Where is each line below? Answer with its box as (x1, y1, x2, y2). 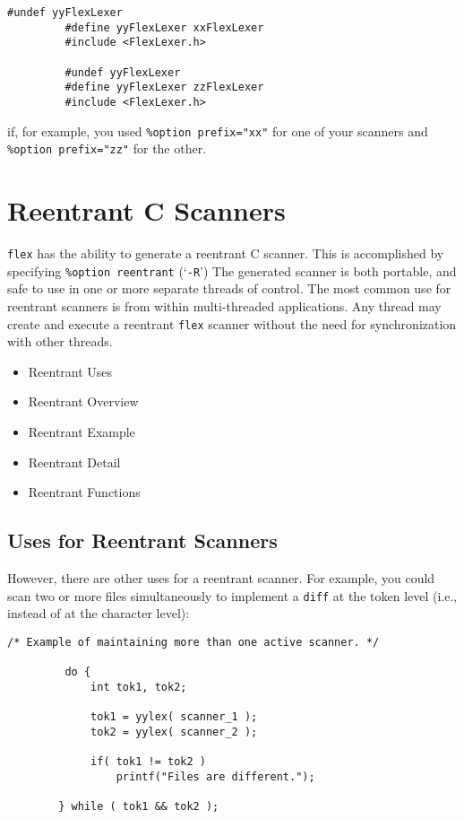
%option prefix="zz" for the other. (7, 139, 207, 158)
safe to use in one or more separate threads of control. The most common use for (7, 279, 451, 298)
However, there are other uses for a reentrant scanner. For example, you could (7, 568, 435, 587)
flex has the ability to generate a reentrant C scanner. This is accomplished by (7, 244, 444, 263)
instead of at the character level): (7, 604, 190, 623)
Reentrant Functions (28, 483, 141, 501)
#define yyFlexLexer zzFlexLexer (64, 81, 264, 94)
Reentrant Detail (28, 452, 121, 471)
